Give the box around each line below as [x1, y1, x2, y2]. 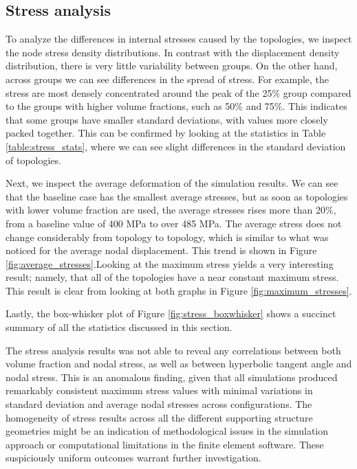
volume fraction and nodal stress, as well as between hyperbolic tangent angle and [6, 356, 352, 371]
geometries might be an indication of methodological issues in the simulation [6, 424, 329, 438]
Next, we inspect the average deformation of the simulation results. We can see [6, 176, 338, 190]
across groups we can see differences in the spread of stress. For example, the [6, 71, 329, 86]
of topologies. [6, 152, 61, 167]
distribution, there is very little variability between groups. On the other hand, [6, 58, 338, 73]
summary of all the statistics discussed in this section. [6, 320, 232, 334]
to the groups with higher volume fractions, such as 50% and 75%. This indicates [6, 99, 347, 113]
